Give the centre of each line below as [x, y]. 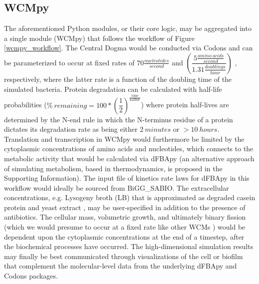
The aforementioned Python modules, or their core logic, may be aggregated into [128, 28]
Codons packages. [31, 276]
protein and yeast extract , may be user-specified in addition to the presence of [125, 207]
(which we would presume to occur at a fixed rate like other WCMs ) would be [125, 227]
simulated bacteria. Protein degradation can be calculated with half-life [113, 89]
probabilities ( [25, 105]
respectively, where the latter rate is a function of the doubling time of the [118, 79]
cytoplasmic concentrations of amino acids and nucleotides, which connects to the [129, 148]
